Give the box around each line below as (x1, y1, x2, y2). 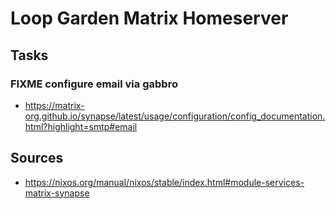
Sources (10, 150, 64, 167)
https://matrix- (24, 99, 85, 111)
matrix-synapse (24, 187, 90, 199)
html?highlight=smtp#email (24, 120, 138, 132)
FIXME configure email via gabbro (10, 77, 178, 91)
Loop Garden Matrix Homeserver (10, 7, 289, 30)
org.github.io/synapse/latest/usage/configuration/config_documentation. (24, 110, 326, 122)
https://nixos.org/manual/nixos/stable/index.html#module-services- (24, 176, 305, 188)
